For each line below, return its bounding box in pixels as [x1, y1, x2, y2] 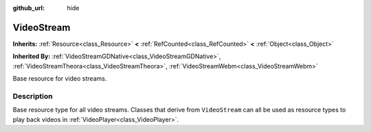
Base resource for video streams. [12, 75, 107, 83]
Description [12, 91, 53, 101]
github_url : [12, 4, 45, 12]
